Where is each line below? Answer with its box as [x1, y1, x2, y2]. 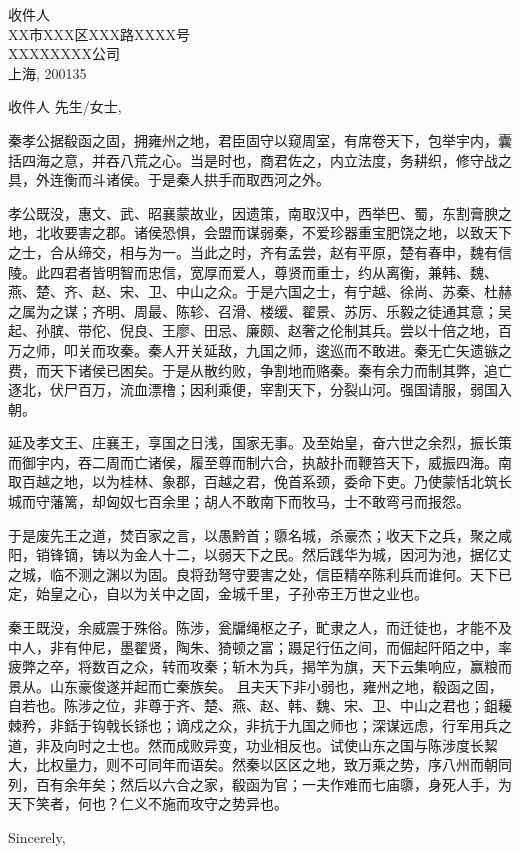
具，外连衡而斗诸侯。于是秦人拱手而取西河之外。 [8, 169, 330, 190]
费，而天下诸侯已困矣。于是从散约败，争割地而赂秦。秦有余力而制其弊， [8, 359, 484, 380]
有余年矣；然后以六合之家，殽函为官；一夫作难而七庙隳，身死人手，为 [49, 773, 512, 794]
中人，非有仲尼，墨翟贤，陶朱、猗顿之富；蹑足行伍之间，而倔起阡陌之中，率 [8, 636, 512, 657]
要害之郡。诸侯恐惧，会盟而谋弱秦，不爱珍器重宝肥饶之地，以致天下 [63, 222, 512, 243]
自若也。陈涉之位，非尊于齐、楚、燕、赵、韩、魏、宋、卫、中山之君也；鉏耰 [8, 695, 512, 716]
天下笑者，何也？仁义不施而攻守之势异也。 [8, 793, 288, 814]
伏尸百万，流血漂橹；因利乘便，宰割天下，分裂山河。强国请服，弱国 [49, 379, 498, 400]
